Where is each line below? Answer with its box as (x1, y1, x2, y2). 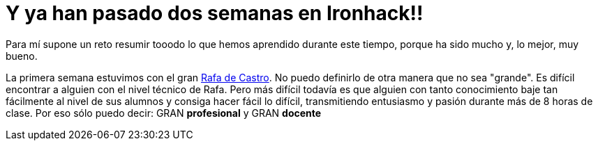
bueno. (6, 49, 38, 62)
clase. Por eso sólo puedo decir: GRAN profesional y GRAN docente (6, 106, 322, 119)
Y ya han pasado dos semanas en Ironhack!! (6, 1, 424, 25)
